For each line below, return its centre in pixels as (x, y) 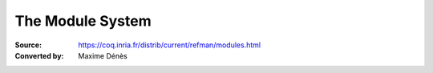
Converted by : (39, 55)
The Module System (83, 21)
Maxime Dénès (103, 55)
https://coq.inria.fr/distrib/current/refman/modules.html (169, 45)
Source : (28, 45)
